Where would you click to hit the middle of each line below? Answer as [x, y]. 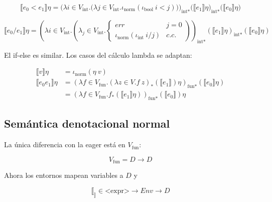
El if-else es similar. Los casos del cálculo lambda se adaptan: [98, 55]
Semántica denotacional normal [87, 123]
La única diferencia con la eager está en [65, 144]
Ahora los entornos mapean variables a [64, 175]
